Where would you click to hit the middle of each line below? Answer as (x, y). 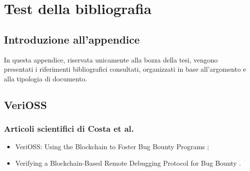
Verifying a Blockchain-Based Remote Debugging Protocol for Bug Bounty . (128, 163)
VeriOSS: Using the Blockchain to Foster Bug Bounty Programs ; (112, 147)
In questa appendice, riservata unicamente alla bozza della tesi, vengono (111, 59)
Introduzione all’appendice (72, 39)
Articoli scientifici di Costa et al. (69, 129)
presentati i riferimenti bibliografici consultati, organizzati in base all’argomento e (125, 69)
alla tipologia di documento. (46, 78)
